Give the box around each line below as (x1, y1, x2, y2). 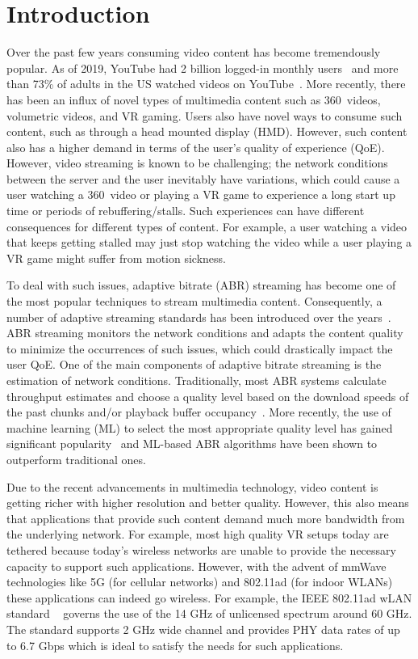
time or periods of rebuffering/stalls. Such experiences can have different (6, 202, 365, 219)
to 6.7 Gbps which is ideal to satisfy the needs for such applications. (6, 636, 344, 653)
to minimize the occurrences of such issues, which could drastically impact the (6, 340, 393, 357)
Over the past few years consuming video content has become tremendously (6, 44, 381, 61)
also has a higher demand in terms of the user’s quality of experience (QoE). (6, 138, 385, 155)
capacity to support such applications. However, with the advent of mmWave (6, 557, 387, 574)
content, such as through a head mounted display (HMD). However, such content (6, 123, 408, 140)
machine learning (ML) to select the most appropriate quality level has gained (6, 419, 393, 436)
